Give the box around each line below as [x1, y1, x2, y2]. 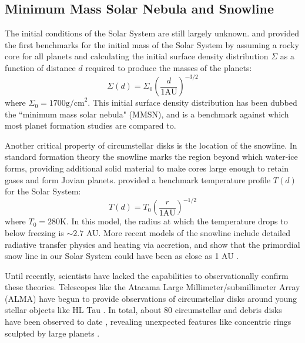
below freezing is [5, 226, 64, 238]
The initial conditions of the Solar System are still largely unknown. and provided [5, 27, 299, 39]
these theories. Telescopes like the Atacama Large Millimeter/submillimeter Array [5, 281, 300, 293]
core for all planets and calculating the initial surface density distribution [5, 50, 269, 62]
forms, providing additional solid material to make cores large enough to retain [5, 162, 289, 174]
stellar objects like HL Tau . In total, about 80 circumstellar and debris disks [5, 304, 282, 316]
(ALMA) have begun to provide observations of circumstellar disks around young [5, 292, 297, 304]
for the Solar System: [5, 185, 81, 197]
